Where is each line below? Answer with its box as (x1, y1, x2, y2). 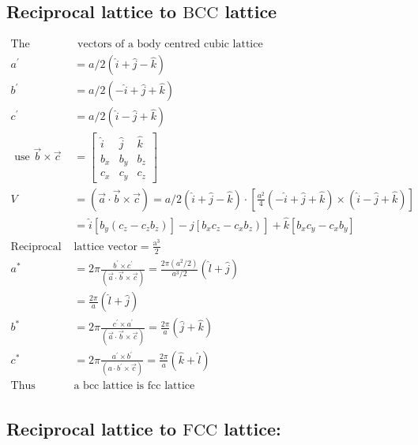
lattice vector (73, 241, 137, 252)
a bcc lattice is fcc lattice (73, 380, 195, 392)
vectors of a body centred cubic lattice (77, 39, 263, 50)
